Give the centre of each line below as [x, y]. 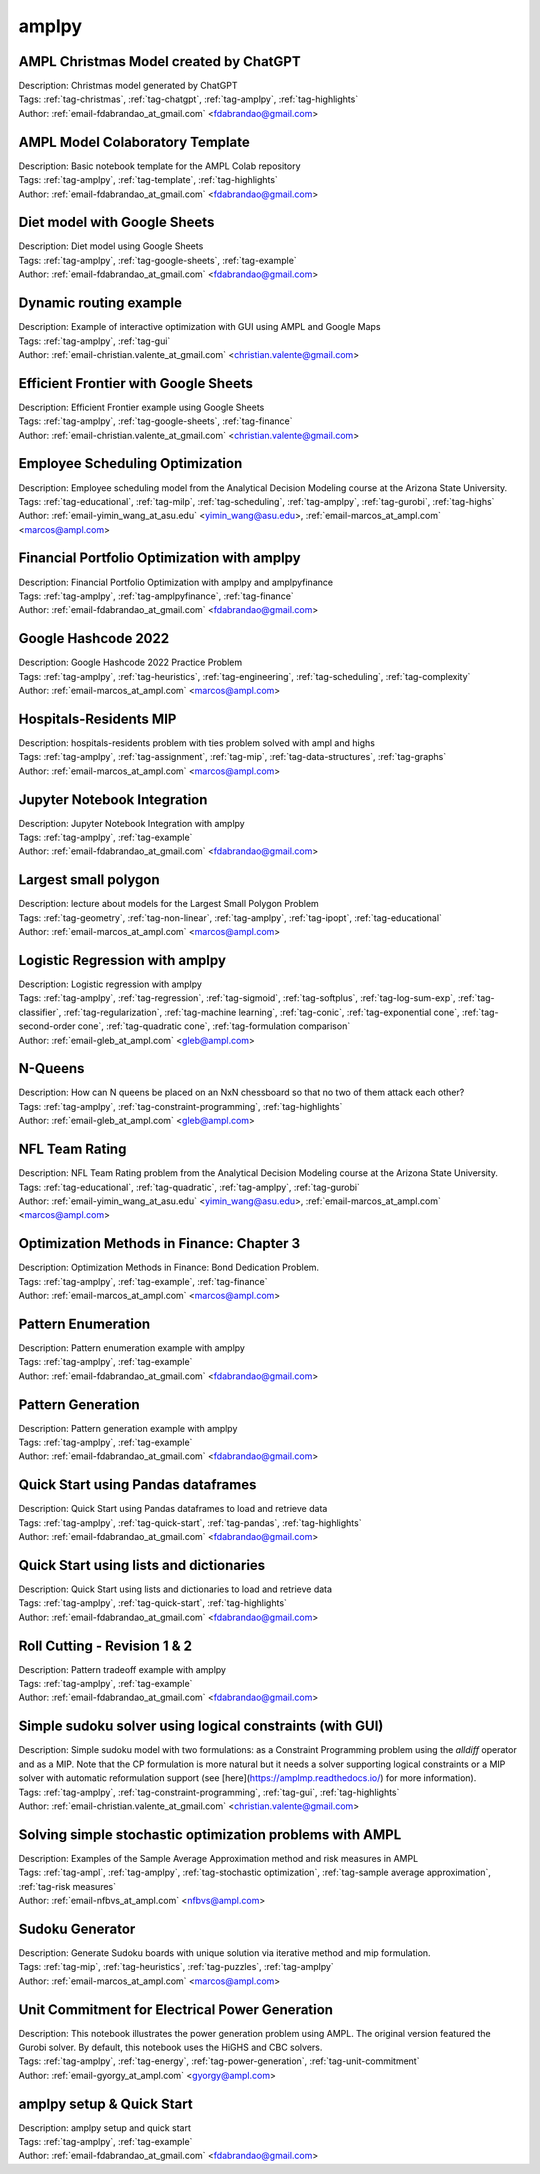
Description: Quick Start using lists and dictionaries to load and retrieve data [175, 1589]
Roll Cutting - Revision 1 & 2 [105, 1645]
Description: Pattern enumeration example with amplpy [131, 1347]
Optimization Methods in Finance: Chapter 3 [159, 1243]
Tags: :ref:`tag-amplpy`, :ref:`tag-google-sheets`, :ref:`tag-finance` [155, 421]
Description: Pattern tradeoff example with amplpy [122, 1669]
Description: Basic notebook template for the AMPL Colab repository [159, 166]
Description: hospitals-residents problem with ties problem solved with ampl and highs [196, 742]
